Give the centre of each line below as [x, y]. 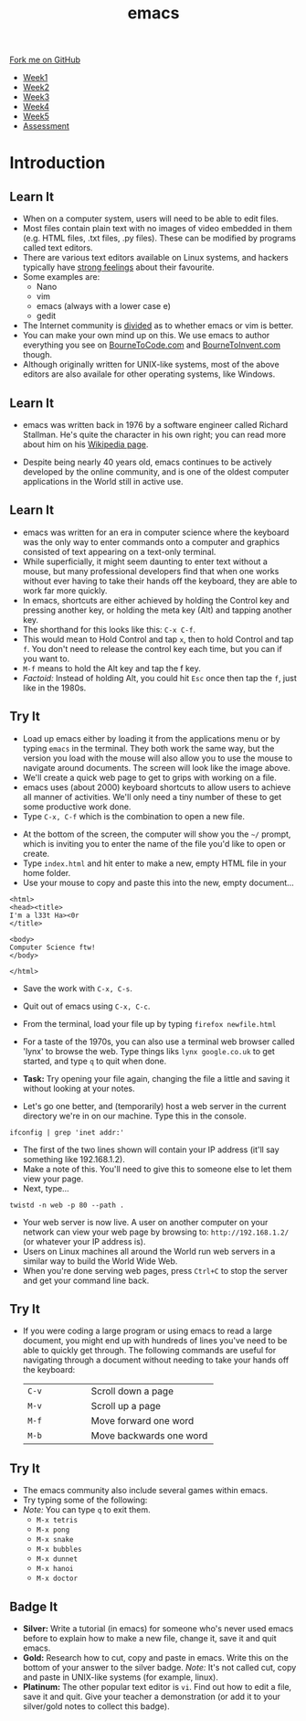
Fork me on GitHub [45, 60]
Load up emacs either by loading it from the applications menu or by [151, 738]
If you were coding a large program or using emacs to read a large [147, 1331]
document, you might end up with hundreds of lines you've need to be [155, 1341]
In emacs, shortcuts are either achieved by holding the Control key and [156, 600]
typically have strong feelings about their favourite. [118, 267]
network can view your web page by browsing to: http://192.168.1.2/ [156, 1232]
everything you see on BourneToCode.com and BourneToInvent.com [152, 345]
